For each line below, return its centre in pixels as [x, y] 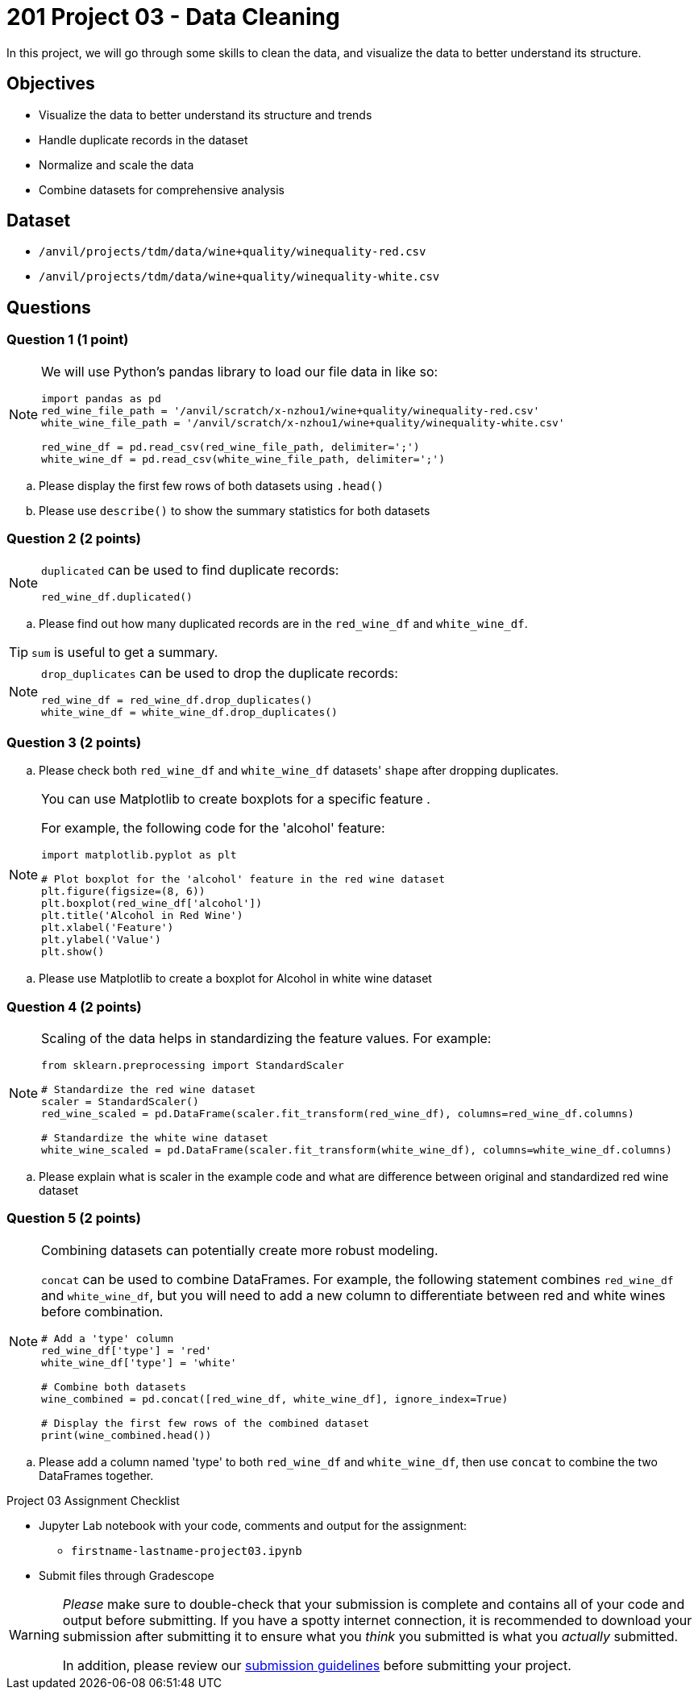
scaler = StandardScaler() [120, 1101]
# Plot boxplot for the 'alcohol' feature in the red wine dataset [243, 879]
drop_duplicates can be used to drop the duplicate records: [220, 673]
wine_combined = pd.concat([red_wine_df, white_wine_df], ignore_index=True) [275, 1399]
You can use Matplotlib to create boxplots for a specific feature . [236, 799]
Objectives [51, 84]
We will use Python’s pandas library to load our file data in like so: [240, 371]
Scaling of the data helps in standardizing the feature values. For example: [266, 1038]
